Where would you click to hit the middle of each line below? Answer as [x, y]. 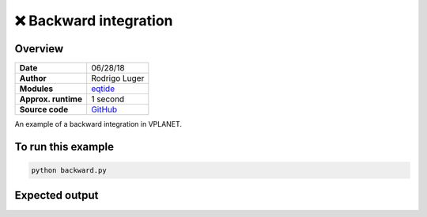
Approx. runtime [51, 99]
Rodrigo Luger [118, 78]
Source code [44, 109]
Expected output [57, 195]
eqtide [103, 89]
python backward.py [69, 171]
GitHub [104, 109]
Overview [39, 49]
